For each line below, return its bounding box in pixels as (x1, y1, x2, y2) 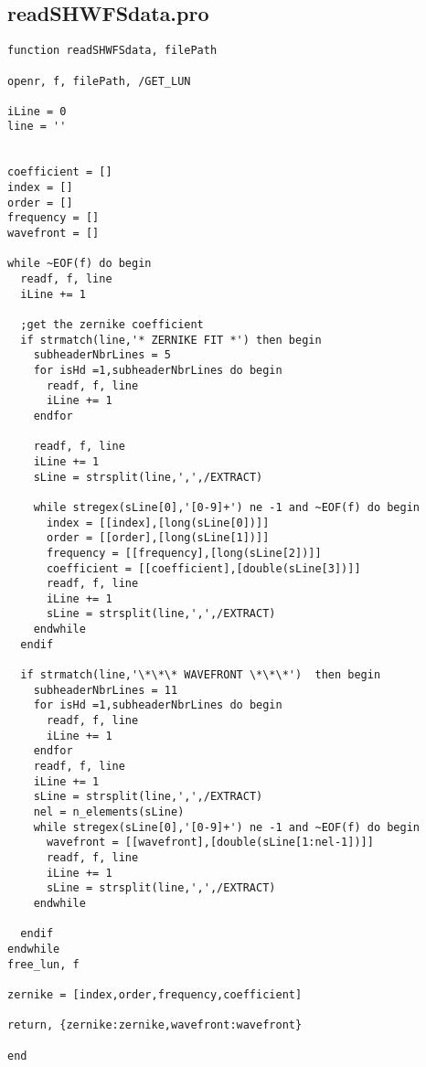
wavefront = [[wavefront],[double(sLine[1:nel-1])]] (46, 836, 374, 849)
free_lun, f (7, 957, 80, 971)
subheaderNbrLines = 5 (33, 348, 171, 362)
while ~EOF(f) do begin (7, 257, 152, 271)
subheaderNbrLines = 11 (33, 683, 178, 697)
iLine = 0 (7, 104, 67, 118)
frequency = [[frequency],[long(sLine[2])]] (46, 546, 322, 560)
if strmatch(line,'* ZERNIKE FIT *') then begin (20, 333, 322, 347)
